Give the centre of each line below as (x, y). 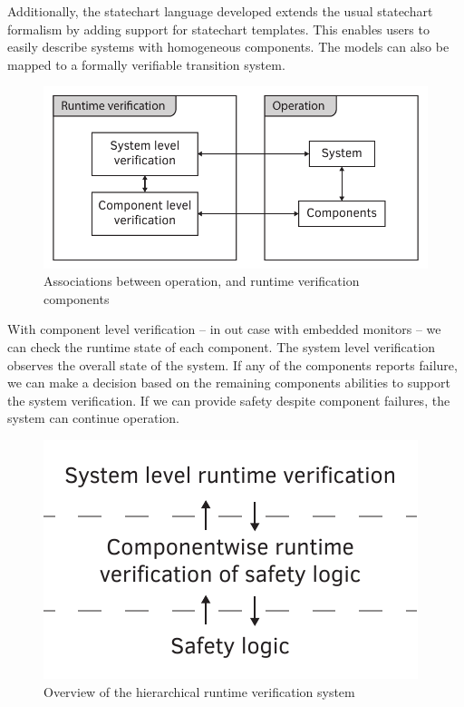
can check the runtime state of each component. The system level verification (221, 346)
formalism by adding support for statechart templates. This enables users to (218, 29)
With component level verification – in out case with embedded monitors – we (224, 329)
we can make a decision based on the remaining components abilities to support (229, 383)
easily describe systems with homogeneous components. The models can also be (228, 47)
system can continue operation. (93, 418)
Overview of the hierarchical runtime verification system (199, 691)
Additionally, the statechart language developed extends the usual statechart (220, 11)
